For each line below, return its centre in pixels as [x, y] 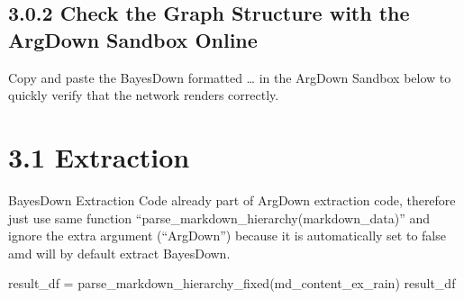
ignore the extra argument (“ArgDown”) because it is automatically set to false [227, 236]
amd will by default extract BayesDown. [119, 253]
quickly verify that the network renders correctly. [144, 95]
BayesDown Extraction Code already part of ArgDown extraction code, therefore [232, 199]
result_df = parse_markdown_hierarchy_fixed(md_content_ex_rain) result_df [232, 283]
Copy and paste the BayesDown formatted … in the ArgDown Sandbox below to [230, 77]
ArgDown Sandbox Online [133, 39]
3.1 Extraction [99, 156]
